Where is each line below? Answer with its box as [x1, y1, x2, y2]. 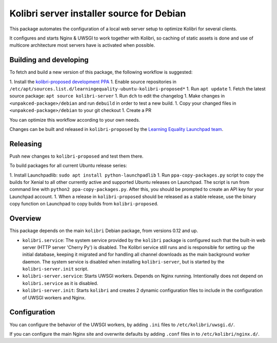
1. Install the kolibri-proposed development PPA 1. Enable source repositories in [9, 79, 177, 85]
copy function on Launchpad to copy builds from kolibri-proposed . [9, 201, 159, 207]
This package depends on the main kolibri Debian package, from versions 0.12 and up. [9, 227, 199, 234]
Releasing [9, 139, 42, 148]
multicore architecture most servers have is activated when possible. [9, 42, 155, 48]
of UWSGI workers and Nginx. [22, 294, 86, 300]
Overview [9, 214, 42, 223]
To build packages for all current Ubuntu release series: [9, 162, 127, 169]
